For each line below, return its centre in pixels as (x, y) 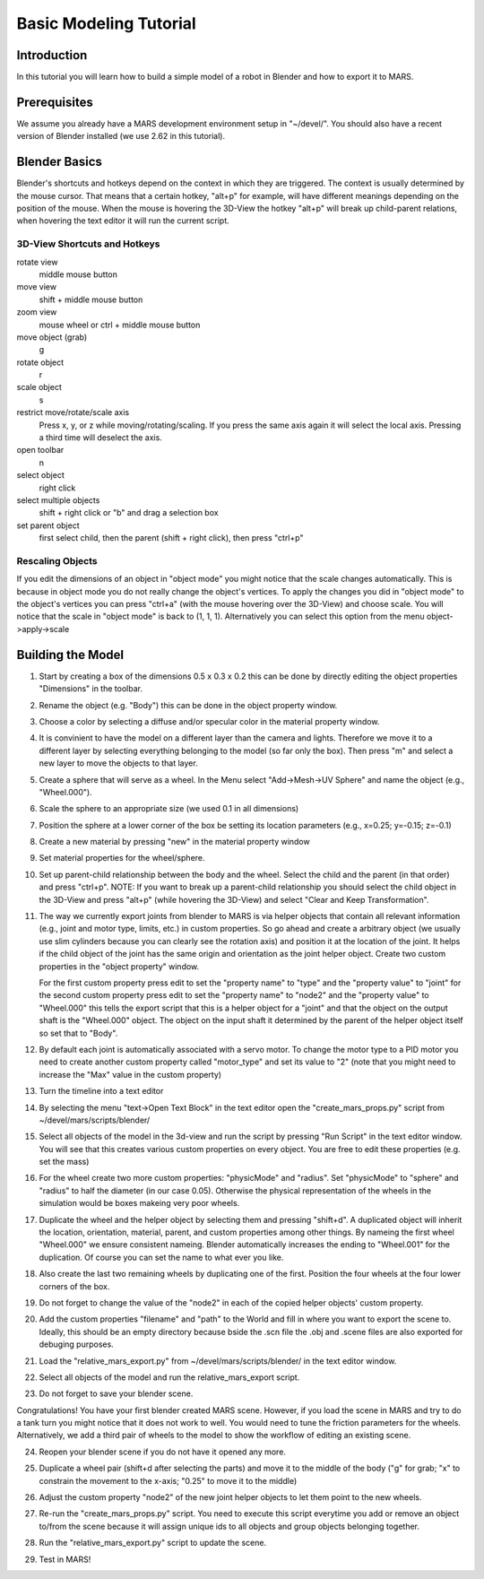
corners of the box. (74, 1286)
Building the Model (70, 655)
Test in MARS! (65, 1559)
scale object (39, 387)
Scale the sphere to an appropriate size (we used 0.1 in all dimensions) (169, 809)
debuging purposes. (76, 1344)
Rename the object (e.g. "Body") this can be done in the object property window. (188, 705)
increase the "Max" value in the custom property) (130, 1074)
